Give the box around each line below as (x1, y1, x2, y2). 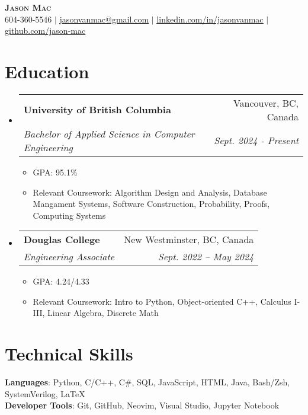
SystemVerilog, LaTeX (5, 387, 85, 400)
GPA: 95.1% (33, 165, 78, 178)
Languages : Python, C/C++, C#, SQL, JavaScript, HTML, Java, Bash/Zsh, (5, 376, 290, 388)
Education (5, 59, 89, 83)
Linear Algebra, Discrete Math (47, 307, 159, 319)
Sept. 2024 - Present (214, 133, 299, 148)
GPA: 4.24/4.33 (33, 275, 89, 288)
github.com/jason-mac (5, 24, 86, 37)
